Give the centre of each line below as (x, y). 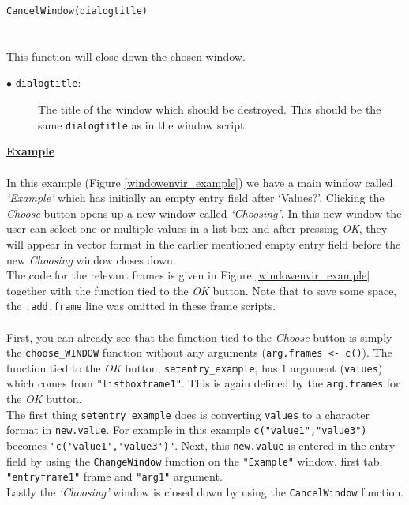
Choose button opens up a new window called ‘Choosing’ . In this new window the (204, 213)
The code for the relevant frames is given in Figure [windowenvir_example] (188, 275)
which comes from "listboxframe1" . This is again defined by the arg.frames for (203, 383)
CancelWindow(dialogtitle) (77, 11)
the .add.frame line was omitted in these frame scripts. (141, 306)
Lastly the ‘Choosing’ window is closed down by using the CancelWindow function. (205, 491)
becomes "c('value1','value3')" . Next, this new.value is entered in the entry (201, 445)
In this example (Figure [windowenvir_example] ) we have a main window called (200, 182)
